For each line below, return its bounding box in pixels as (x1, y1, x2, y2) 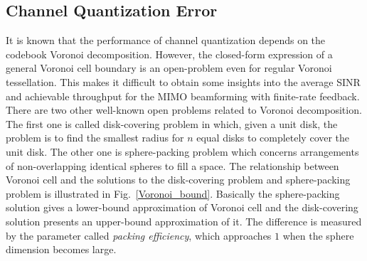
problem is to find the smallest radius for (6, 130, 184, 145)
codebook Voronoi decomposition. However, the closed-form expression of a (6, 46, 333, 61)
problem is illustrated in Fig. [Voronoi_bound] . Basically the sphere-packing (6, 186, 340, 201)
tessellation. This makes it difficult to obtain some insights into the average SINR (6, 74, 361, 89)
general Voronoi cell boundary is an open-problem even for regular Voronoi (6, 60, 332, 75)
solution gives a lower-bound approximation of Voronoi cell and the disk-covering (6, 200, 358, 215)
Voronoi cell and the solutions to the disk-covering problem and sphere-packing (6, 172, 351, 187)
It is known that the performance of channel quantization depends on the (6, 33, 326, 48)
